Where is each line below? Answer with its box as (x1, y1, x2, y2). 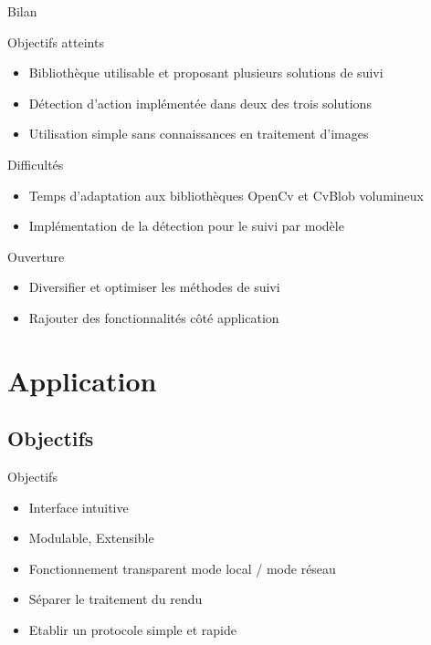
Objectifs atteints (7, 32, 104, 51)
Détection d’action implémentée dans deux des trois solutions (28, 93, 372, 112)
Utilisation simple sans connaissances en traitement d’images (28, 124, 369, 143)
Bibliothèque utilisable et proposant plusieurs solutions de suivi (28, 63, 384, 82)
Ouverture (7, 246, 65, 265)
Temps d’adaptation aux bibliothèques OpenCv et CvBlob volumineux (28, 185, 424, 204)
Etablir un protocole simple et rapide (28, 620, 237, 640)
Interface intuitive (28, 497, 129, 516)
